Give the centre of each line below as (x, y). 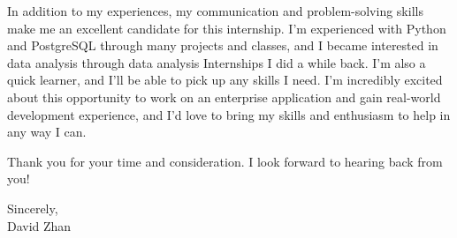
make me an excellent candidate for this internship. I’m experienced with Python (227, 28)
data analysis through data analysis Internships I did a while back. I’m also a (217, 62)
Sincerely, (33, 208)
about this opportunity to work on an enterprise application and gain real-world (224, 97)
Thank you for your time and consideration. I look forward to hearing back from (225, 161)
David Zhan (39, 225)
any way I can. (47, 132)
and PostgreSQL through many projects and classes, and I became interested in (223, 45)
